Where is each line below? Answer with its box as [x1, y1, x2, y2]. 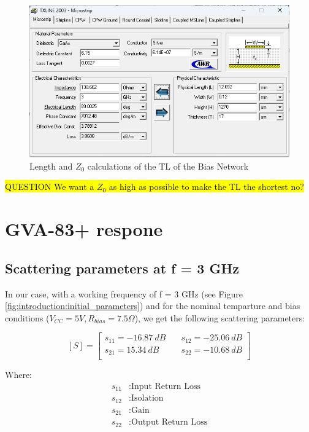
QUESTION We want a [5, 180, 94, 193]
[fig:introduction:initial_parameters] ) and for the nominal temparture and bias [5, 299, 300, 312]
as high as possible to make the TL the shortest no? [109, 180, 304, 193]
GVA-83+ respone [5, 216, 163, 242]
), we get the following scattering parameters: [134, 311, 305, 324]
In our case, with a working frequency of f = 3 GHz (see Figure [5, 287, 243, 300]
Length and [29, 159, 73, 172]
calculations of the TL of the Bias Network [87, 159, 249, 172]
